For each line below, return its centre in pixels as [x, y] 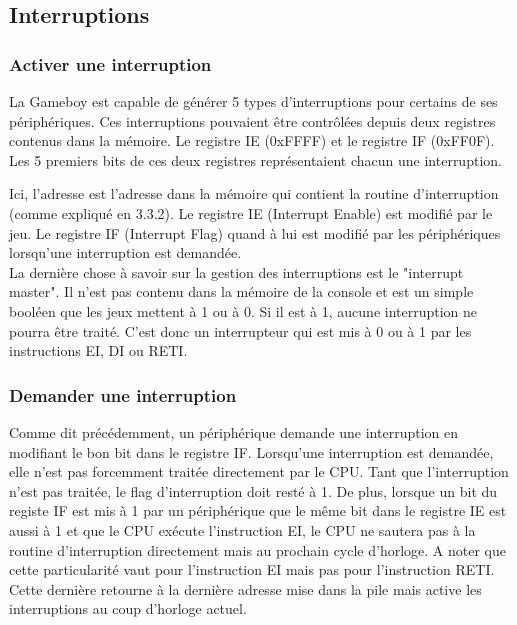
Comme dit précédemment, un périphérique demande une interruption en [233, 431]
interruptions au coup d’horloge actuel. [128, 608]
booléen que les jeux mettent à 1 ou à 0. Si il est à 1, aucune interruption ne [243, 310]
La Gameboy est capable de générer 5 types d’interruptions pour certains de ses [253, 101]
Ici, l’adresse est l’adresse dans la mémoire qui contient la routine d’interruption [254, 193]
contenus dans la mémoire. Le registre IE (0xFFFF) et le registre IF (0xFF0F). [252, 140]
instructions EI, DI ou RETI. [98, 350]
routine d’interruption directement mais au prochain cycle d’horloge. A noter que [257, 549]
